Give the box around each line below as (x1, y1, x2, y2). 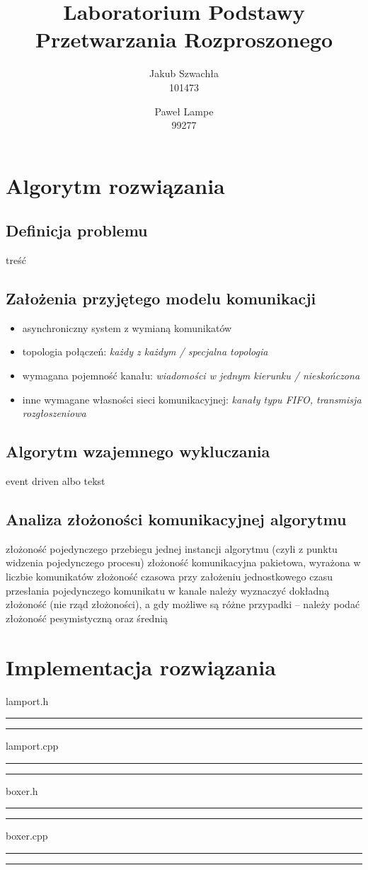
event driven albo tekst (6, 474, 105, 488)
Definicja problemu (6, 219, 148, 241)
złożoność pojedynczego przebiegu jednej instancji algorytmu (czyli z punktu (6, 541, 338, 556)
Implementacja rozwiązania (6, 652, 276, 681)
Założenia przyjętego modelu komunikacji (6, 287, 316, 309)
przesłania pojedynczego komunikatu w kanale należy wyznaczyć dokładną (6, 583, 330, 597)
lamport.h (6, 693, 49, 708)
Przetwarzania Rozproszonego (35, 25, 333, 54)
